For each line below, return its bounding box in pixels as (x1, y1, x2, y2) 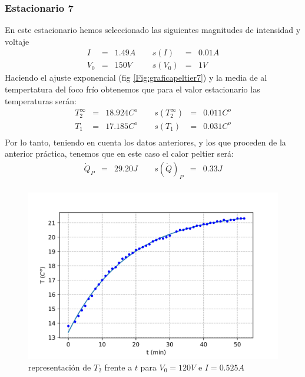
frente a (104, 361, 132, 373)
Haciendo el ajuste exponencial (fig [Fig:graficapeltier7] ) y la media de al (5, 71, 267, 84)
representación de (28, 361, 91, 373)
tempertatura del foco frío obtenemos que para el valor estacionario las (5, 83, 260, 95)
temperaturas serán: (5, 94, 77, 107)
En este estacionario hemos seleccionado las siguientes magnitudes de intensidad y (5, 24, 301, 36)
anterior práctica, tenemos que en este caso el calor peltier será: (5, 147, 234, 160)
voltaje (5, 35, 29, 47)
